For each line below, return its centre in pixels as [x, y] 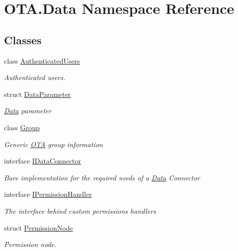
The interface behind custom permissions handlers [80, 210]
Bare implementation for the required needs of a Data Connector [102, 177]
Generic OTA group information [53, 144]
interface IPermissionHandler [48, 194]
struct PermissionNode [39, 227]
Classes [23, 40]
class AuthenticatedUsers [42, 60]
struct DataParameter [38, 94]
